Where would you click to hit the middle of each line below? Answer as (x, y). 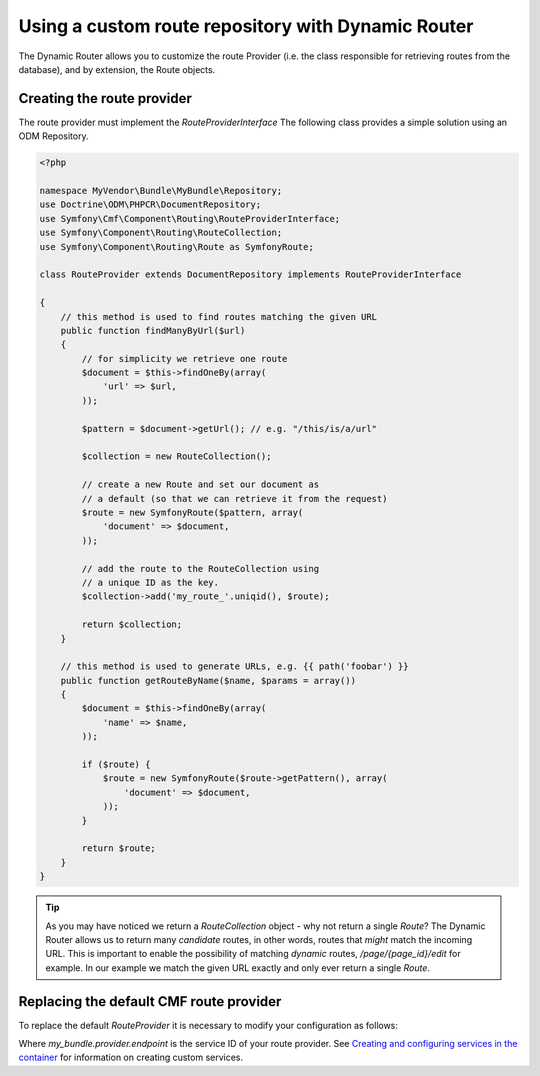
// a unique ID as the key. (150, 582)
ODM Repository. (53, 136)
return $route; (119, 848)
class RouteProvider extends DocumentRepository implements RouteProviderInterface (250, 274)
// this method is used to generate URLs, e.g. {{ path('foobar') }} (234, 666)
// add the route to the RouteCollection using (200, 568)
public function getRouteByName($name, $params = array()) (208, 680)
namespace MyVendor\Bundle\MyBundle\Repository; (161, 190)
